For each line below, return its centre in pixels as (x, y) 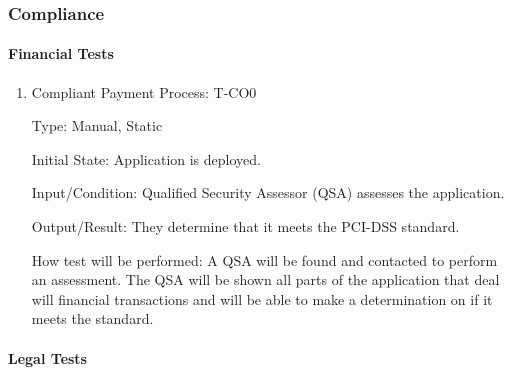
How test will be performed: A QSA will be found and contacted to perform (264, 259)
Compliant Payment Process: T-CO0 (144, 91)
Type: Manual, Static (97, 125)
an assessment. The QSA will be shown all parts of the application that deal (265, 279)
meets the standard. (92, 318)
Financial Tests (61, 53)
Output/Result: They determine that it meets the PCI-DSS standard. (245, 226)
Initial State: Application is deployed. (146, 158)
